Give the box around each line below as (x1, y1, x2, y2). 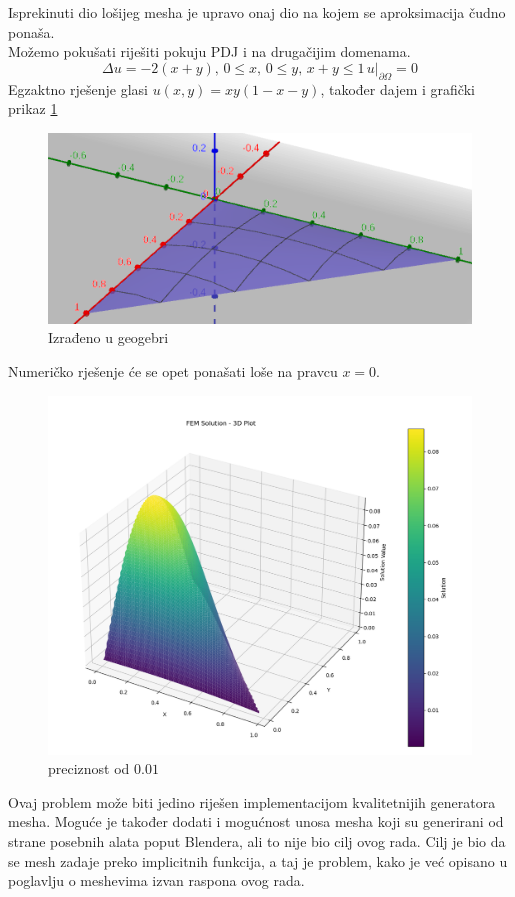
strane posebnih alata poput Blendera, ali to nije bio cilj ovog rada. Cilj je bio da (8, 830, 506, 851)
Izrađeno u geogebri (48, 327, 169, 348)
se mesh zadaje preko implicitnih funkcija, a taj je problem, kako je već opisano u (8, 850, 508, 871)
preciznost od (48, 758, 130, 779)
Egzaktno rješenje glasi (8, 78, 148, 99)
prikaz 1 (8, 98, 58, 119)
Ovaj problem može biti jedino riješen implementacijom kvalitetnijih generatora (8, 791, 496, 812)
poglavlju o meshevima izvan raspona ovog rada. (8, 870, 305, 891)
